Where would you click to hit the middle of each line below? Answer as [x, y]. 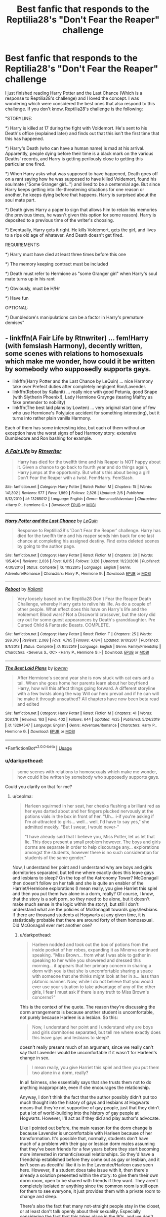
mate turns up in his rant [30, 278]
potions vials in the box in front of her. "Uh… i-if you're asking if [89, 816]
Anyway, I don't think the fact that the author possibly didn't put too [88, 1097]
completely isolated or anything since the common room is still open [89, 1186]
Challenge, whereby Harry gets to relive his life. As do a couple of [84, 604]
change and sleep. [39, 1196]
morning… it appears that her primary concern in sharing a [92, 965]
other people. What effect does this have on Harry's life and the [82, 609]
